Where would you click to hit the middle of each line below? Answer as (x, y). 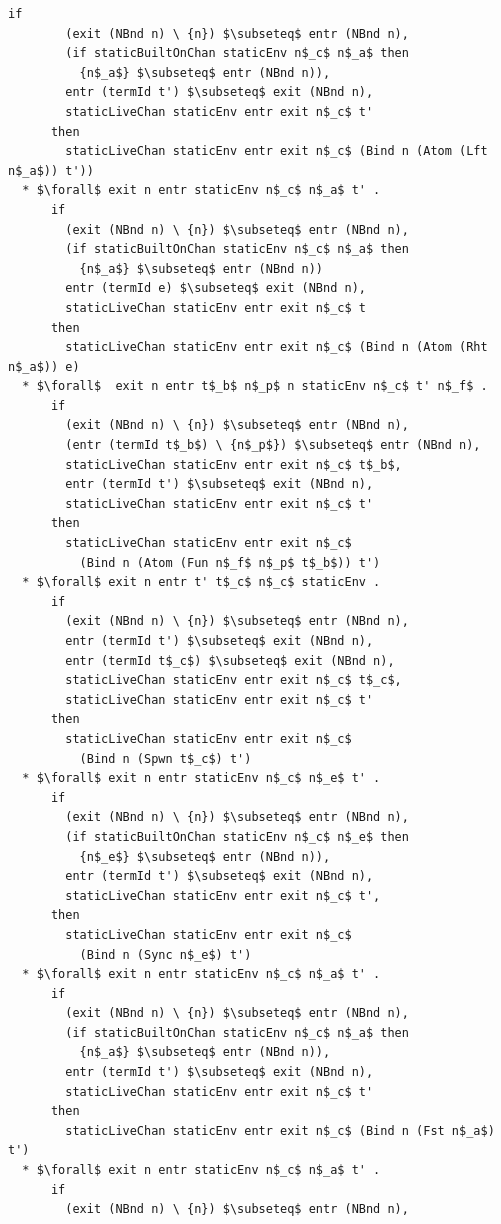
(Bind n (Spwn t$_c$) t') (165, 758)
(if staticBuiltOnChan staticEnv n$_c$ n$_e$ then (237, 836)
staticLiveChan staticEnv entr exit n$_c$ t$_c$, (233, 680)
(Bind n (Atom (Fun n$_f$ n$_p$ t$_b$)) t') (230, 562)
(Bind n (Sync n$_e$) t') (165, 954)
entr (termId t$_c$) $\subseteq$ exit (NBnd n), (230, 660)
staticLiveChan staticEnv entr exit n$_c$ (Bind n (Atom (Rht (276, 347)
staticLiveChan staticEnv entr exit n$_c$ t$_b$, (233, 464)
